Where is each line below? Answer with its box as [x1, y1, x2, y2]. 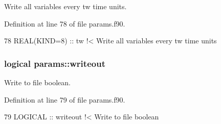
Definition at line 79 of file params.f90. [4, 94, 125, 105]
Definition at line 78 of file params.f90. [4, 18, 125, 29]
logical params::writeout [4, 57, 105, 69]
